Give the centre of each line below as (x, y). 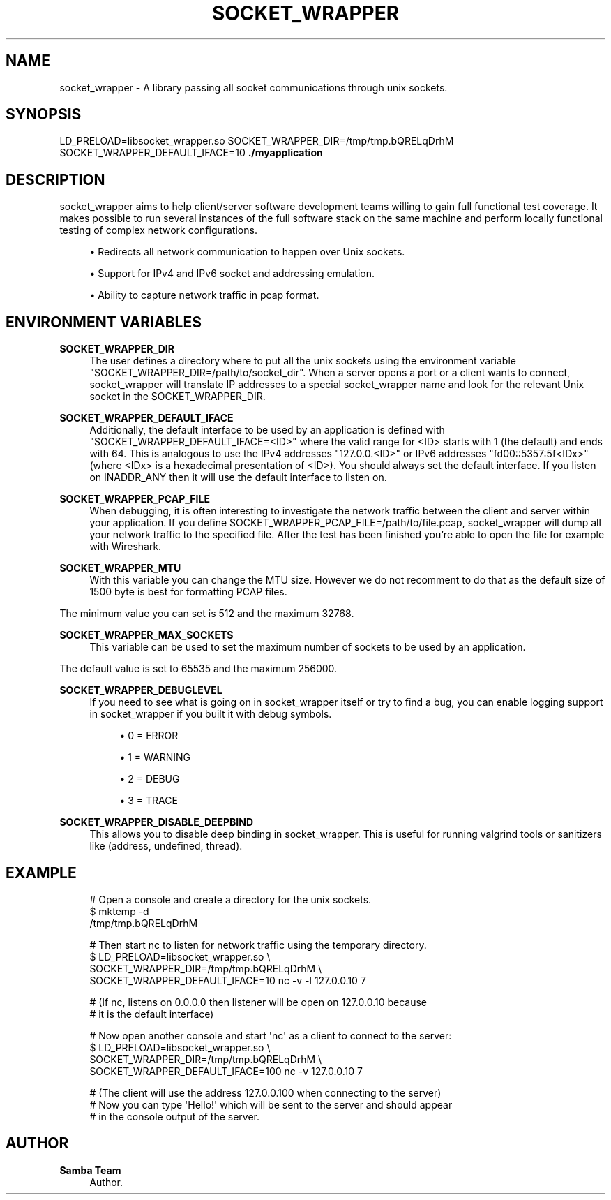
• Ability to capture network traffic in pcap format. (204, 295)
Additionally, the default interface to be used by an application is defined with (267, 430)
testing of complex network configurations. (158, 230)
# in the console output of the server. (175, 1116)
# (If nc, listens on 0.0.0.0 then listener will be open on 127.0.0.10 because (258, 1002)
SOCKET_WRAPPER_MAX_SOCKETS (146, 635)
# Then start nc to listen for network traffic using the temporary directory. (258, 945)
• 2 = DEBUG (150, 779)
